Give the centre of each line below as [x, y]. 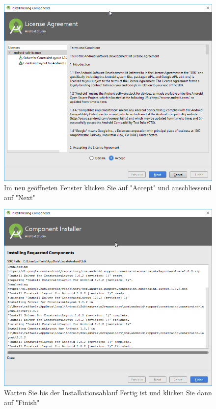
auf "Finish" [22, 402]
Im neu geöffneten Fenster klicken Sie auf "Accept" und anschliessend [108, 188]
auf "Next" [20, 197]
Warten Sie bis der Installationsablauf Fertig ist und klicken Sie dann [108, 393]
